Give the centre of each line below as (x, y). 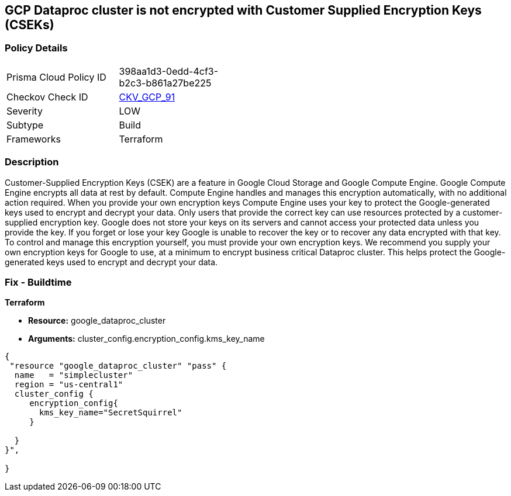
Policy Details (36, 48)
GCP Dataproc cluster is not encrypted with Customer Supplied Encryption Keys (243, 10)
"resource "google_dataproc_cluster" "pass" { (118, 366)
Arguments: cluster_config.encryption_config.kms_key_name (146, 339)
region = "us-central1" (69, 385)
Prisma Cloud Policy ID (56, 77)
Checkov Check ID (47, 97)
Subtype (25, 125)
